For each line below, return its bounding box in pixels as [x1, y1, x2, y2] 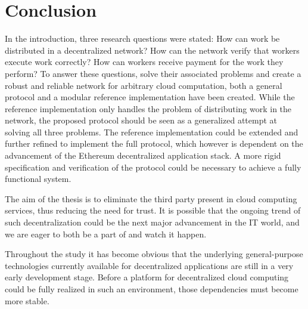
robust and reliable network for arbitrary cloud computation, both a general [5, 79, 282, 91]
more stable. [5, 294, 49, 307]
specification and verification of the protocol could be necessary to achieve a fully [5, 160, 301, 173]
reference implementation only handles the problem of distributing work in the [5, 102, 292, 115]
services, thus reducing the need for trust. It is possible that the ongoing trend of [5, 204, 301, 217]
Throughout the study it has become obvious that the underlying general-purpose [5, 248, 303, 260]
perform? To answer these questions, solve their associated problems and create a [5, 67, 301, 79]
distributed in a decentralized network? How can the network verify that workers [5, 44, 300, 56]
